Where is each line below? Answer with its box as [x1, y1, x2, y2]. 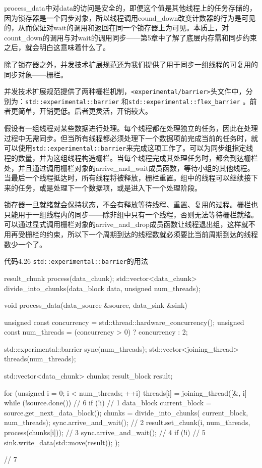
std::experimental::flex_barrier [128, 98, 240, 106]
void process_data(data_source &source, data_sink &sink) [4, 300, 187, 310]
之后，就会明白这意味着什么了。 [4, 42, 110, 53]
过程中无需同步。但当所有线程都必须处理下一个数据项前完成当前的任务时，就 [4, 132, 258, 143]
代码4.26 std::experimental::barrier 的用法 [4, 256, 148, 266]
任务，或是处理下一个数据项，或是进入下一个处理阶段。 [18, 182, 202, 193]
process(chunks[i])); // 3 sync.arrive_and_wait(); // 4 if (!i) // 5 [4, 427, 206, 438]
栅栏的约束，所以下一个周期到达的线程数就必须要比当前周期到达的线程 [25, 229, 258, 240]
